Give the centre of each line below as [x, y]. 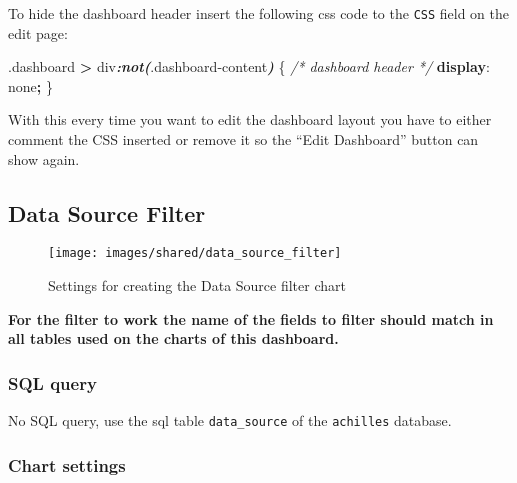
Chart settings [67, 464]
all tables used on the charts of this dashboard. [173, 338]
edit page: [38, 32]
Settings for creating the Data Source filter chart [197, 285]
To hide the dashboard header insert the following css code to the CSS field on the [259, 13]
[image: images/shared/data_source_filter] [195, 253]
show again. [44, 158]
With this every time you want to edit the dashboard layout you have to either [250, 119]
